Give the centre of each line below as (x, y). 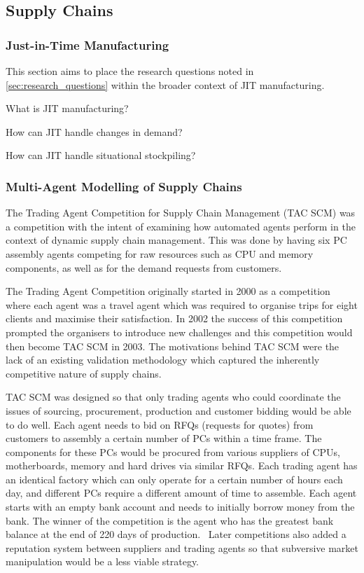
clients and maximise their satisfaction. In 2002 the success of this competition (174, 318)
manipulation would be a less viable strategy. (103, 561)
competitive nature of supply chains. (84, 373)
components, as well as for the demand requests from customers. (144, 267)
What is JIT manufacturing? (67, 108)
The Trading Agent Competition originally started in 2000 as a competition (168, 291)
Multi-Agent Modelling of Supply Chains (124, 186)
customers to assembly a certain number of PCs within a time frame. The (164, 438)
